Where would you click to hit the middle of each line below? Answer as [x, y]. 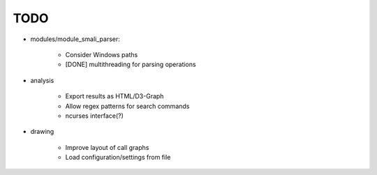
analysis [42, 80]
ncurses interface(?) [94, 116]
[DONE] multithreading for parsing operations [131, 64]
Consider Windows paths [102, 54]
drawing [42, 132]
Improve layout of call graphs [107, 147]
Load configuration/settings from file [118, 158]
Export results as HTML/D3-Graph [114, 96]
